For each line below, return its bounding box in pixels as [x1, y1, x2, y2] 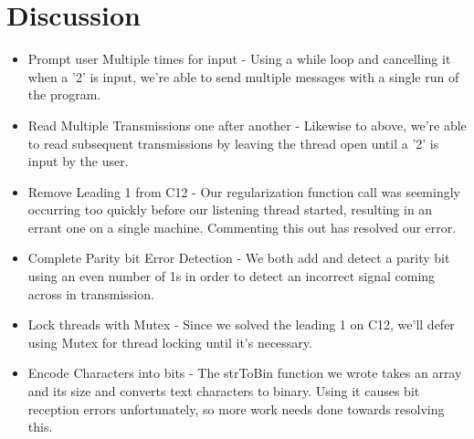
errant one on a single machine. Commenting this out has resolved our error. [27, 217, 457, 236]
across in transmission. [27, 284, 154, 303]
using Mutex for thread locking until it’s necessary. [27, 332, 312, 351]
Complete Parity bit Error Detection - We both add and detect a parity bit [27, 248, 450, 267]
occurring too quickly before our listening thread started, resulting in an [27, 200, 433, 219]
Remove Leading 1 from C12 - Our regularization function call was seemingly [27, 182, 460, 201]
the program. [27, 85, 101, 104]
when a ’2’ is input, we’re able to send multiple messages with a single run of [27, 67, 459, 86]
